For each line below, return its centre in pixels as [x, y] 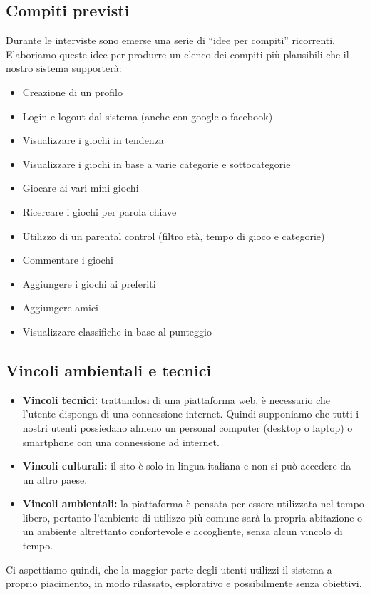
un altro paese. [55, 479]
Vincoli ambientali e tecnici [109, 369]
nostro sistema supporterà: [64, 68]
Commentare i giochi [68, 260]
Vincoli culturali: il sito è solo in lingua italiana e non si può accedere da [187, 466]
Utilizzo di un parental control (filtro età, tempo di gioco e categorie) [174, 236]
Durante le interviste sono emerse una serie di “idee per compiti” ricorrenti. [170, 40]
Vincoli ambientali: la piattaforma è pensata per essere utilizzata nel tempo [193, 503]
